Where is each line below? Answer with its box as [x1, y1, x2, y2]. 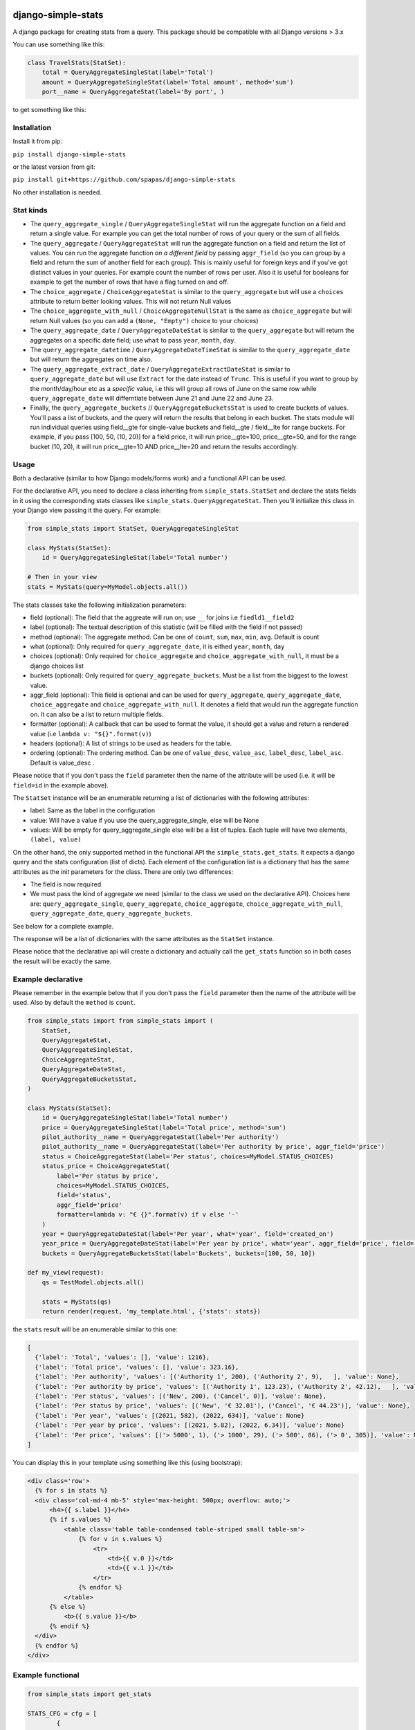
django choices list [30, 662, 84, 670]
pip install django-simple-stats [12, 150, 127, 158]
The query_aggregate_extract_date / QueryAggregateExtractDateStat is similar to [30, 365, 290, 373]
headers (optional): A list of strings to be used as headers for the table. [30, 739, 232, 747]
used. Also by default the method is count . [12, 999, 136, 1007]
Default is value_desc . [30, 758, 95, 767]
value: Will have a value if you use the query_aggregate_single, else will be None [30, 816, 259, 824]
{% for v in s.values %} [78, 1535, 163, 1543]
